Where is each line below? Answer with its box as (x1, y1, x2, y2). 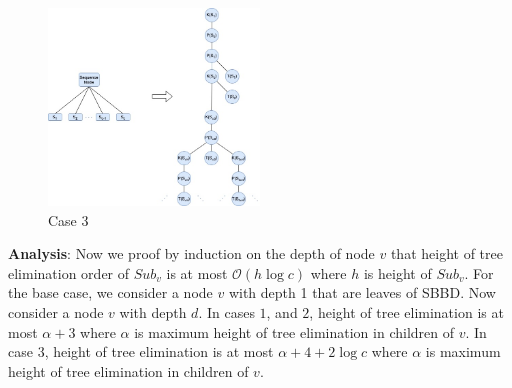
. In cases (198, 301, 255, 322)
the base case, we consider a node (8, 282, 213, 303)
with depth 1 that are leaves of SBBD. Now (228, 282, 496, 303)
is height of (363, 262, 432, 283)
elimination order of (8, 262, 130, 283)
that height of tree (390, 243, 503, 264)
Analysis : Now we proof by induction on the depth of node (8, 243, 375, 264)
